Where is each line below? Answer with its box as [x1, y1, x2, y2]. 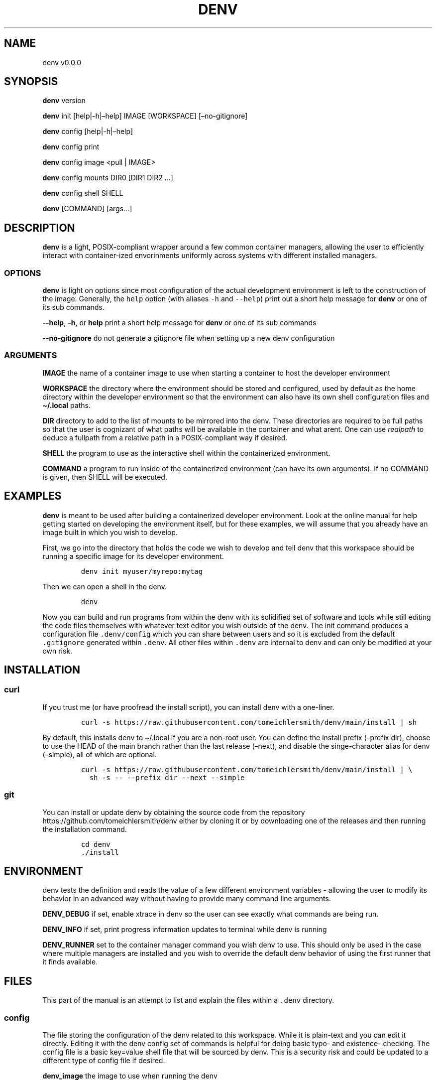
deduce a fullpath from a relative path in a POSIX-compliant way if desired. [42, 433, 288, 442]
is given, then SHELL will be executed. [42, 472, 167, 481]
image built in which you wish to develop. [42, 528, 178, 537]
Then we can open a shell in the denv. [42, 582, 167, 591]
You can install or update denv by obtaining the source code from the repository [42, 808, 305, 816]
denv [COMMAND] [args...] [42, 204, 132, 213]
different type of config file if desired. [42, 1056, 165, 1065]
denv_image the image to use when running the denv [42, 1072, 218, 1081]
